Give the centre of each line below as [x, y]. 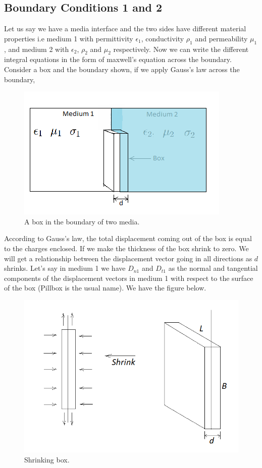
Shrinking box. [47, 459]
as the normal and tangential [213, 268]
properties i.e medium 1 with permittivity [69, 38]
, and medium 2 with [37, 49]
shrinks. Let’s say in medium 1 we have [65, 268]
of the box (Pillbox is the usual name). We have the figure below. [105, 288]
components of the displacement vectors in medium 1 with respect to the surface [129, 278]
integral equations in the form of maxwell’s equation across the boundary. [118, 59]
